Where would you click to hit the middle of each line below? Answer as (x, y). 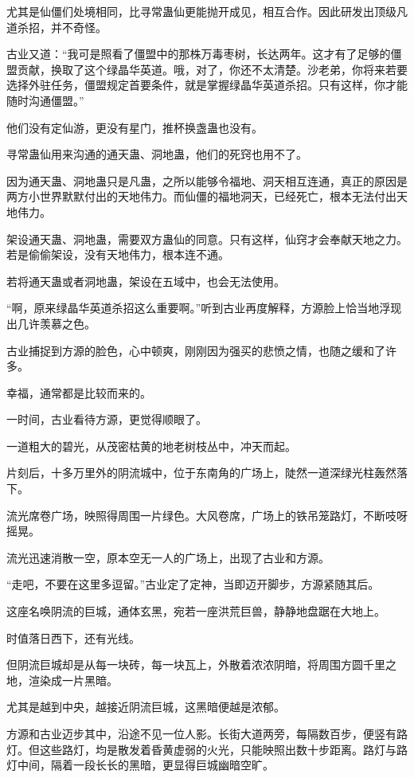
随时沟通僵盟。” (45, 100)
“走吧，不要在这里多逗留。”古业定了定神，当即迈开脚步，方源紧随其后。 (193, 584)
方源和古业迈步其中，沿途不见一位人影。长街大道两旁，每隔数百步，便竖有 (201, 733)
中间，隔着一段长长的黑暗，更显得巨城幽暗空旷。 (145, 765)
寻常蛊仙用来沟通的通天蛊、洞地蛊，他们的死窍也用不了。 (157, 154)
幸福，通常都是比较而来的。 (79, 392)
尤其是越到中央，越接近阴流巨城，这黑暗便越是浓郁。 (146, 707)
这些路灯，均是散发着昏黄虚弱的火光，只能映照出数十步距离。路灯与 (218, 749)
